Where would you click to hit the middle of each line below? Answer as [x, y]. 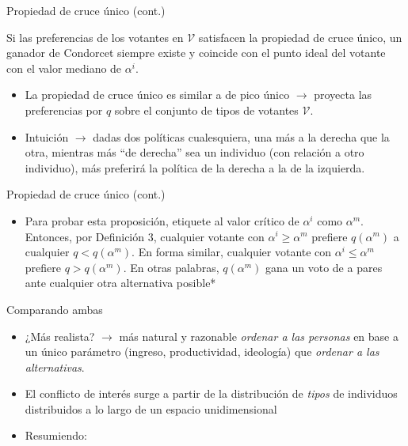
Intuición [47, 136]
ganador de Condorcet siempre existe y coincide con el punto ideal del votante [196, 53]
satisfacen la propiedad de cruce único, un [300, 37]
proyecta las [343, 94]
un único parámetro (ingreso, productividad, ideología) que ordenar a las [202, 352]
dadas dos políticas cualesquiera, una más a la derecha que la [241, 136]
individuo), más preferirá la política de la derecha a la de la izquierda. [195, 167]
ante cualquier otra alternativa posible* [120, 283]
